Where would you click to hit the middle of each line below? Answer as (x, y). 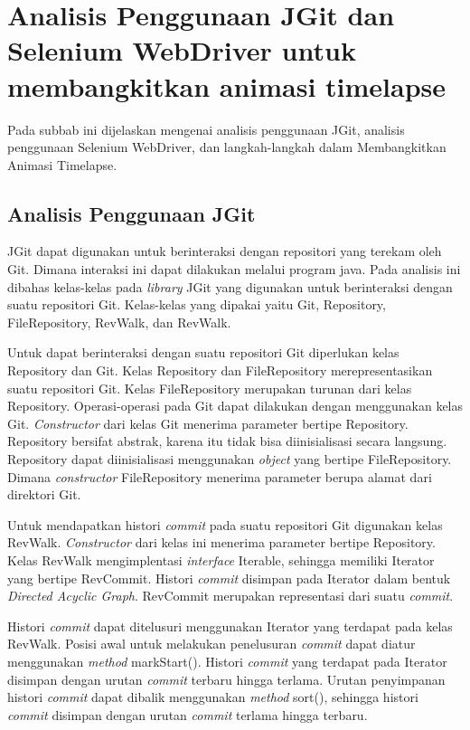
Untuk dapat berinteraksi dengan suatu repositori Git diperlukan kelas (203, 352)
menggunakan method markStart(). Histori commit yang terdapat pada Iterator (227, 661)
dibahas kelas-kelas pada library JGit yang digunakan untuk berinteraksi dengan (230, 286)
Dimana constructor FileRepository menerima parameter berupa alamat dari (220, 476)
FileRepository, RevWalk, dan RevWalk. (119, 322)
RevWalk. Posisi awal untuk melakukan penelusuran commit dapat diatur (211, 644)
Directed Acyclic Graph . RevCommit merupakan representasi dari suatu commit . (230, 596)
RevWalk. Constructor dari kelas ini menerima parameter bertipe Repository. (221, 542)
